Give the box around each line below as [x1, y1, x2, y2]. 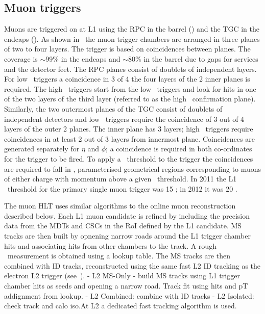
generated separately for [4, 143, 80, 154]
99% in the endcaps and [45, 53, 121, 64]
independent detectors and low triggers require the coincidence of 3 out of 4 [4, 113, 245, 124]
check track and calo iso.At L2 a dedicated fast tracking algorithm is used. [4, 300, 237, 311]
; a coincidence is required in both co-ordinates [106, 143, 252, 154]
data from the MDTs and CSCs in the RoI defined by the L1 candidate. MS [4, 220, 242, 231]
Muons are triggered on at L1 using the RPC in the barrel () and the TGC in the [4, 23, 259, 34]
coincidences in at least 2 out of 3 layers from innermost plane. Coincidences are [4, 133, 255, 144]
